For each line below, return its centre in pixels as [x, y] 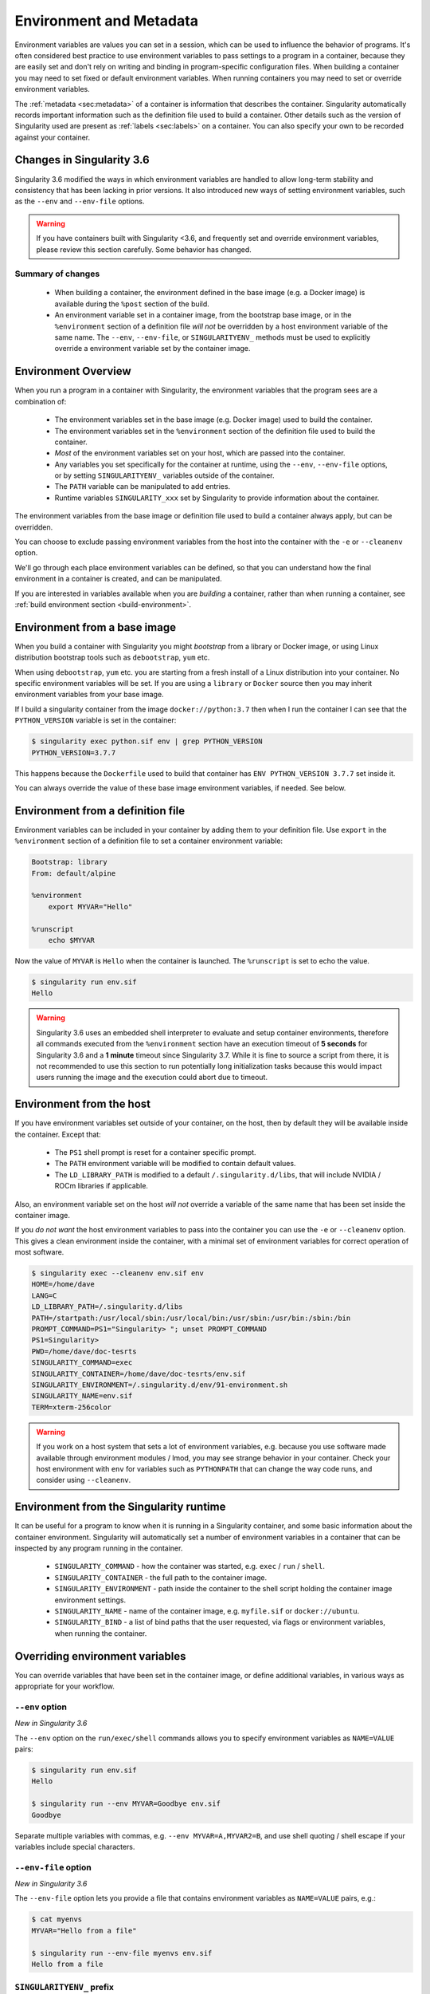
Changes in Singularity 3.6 [82, 160]
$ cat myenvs [57, 1919]
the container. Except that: [58, 1134]
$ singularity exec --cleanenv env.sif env [118, 1273]
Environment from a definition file [100, 811]
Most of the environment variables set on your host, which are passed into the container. [200, 453]
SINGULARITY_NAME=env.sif [82, 1396]
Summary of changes [57, 274]
